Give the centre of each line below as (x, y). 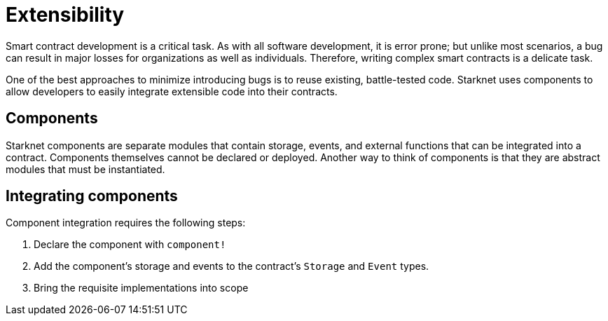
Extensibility (65, 15)
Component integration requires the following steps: (126, 223)
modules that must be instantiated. (85, 169)
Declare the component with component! (130, 245)
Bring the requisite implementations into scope (141, 288)
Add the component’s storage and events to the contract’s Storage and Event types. (232, 266)
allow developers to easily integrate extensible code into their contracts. (172, 91)
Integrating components (92, 196)
